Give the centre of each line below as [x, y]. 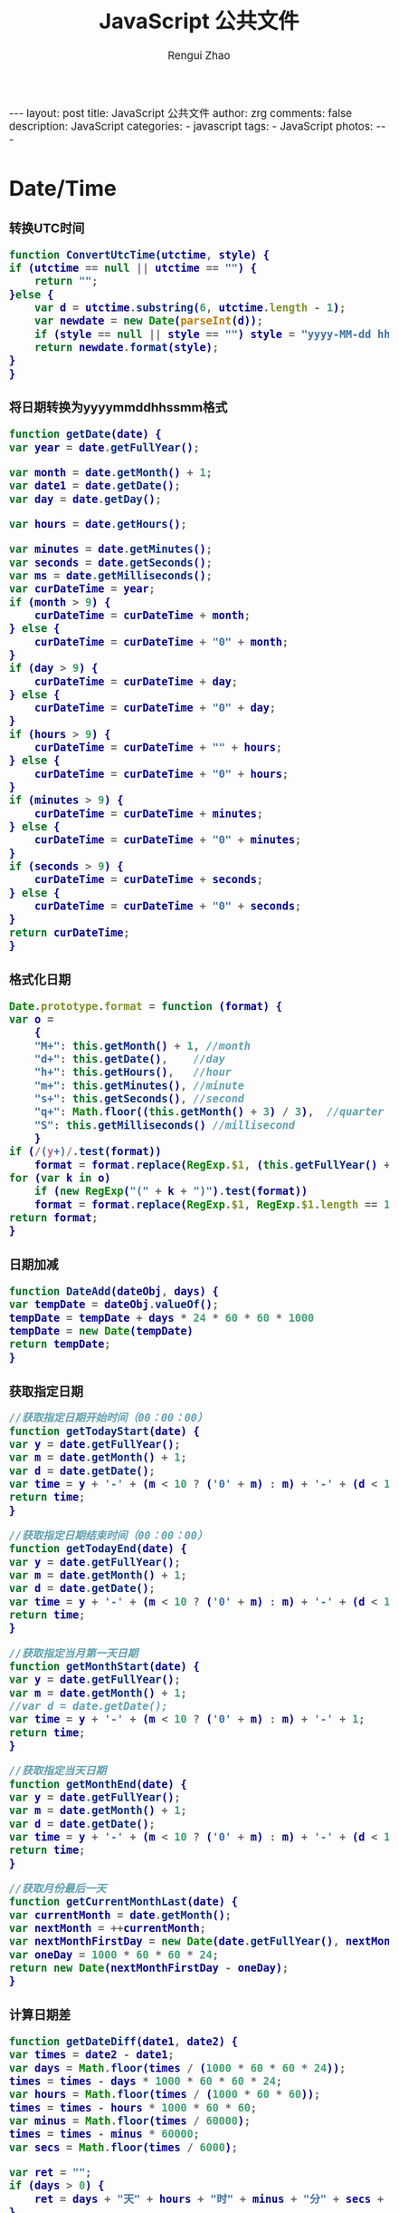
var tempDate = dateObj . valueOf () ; [114, 1305]
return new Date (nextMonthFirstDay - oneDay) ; [149, 1968]
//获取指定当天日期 [58, 1771]
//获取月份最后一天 [58, 1888]
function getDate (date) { [85, 434]
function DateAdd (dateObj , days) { [114, 1291]
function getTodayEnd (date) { [98, 1549]
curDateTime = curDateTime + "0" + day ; [155, 708]
